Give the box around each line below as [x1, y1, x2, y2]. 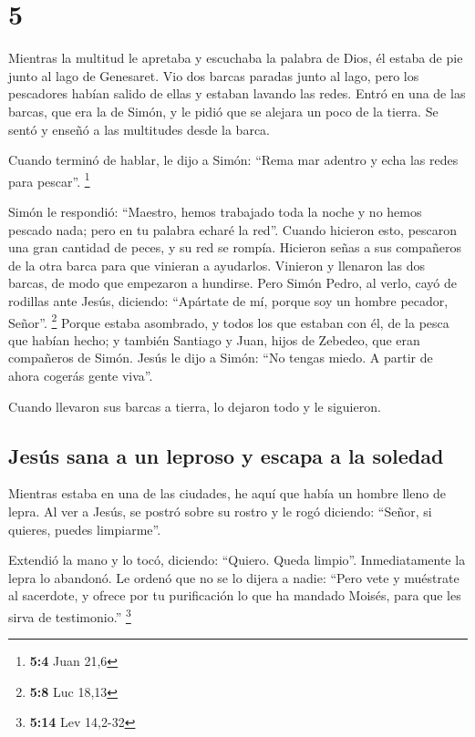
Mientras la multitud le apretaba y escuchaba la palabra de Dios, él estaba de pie [8, 48, 463, 67]
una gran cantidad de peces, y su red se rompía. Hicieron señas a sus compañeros [8, 238, 461, 257]
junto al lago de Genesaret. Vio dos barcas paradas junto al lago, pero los [8, 66, 419, 85]
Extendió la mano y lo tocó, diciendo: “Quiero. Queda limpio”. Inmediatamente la [8, 550, 466, 569]
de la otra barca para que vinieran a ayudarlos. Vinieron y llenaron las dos [8, 255, 426, 274]
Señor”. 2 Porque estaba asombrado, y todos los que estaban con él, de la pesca [8, 310, 449, 332]
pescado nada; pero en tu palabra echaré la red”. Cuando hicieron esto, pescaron [8, 220, 458, 239]
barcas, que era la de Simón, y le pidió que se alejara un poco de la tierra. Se [8, 101, 439, 120]
